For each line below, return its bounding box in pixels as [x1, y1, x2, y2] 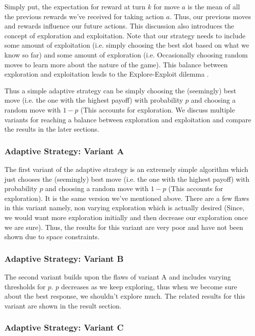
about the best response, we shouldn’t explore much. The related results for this [4, 291, 245, 301]
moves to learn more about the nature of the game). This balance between [4, 59, 228, 69]
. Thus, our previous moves [170, 11, 251, 21]
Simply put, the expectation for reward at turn [4, 1, 146, 11]
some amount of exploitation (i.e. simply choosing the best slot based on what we [4, 40, 249, 50]
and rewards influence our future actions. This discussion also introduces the [4, 21, 234, 31]
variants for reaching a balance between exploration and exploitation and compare [4, 114, 252, 124]
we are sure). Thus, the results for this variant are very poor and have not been [4, 222, 243, 232]
